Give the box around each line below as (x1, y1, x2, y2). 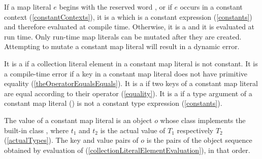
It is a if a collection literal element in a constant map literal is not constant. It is (4, 58, 258, 68)
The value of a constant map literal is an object (4, 114, 152, 125)
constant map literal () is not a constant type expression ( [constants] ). (4, 98, 222, 108)
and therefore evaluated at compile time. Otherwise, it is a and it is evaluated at (4, 21, 255, 32)
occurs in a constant (180, 2, 243, 12)
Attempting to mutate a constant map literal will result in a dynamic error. (4, 41, 240, 52)
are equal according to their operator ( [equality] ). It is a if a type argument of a (4, 88, 252, 98)
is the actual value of (100, 125, 166, 135)
